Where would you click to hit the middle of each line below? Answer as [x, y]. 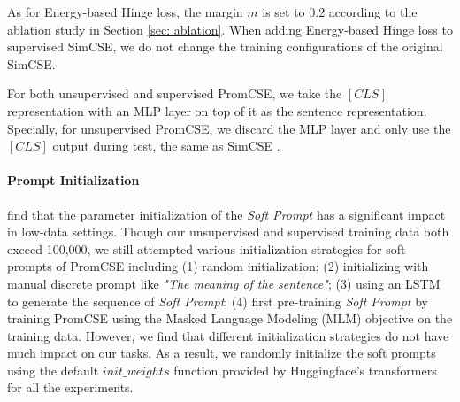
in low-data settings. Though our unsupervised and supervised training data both [228, 232]
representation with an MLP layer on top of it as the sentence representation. [217, 110]
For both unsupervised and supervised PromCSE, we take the [175, 93]
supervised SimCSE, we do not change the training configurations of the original [225, 46]
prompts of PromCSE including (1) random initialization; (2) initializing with [218, 266]
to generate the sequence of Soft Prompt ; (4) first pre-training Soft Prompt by [218, 301]
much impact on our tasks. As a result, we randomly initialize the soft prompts [222, 353]
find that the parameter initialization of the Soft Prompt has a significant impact [226, 214]
